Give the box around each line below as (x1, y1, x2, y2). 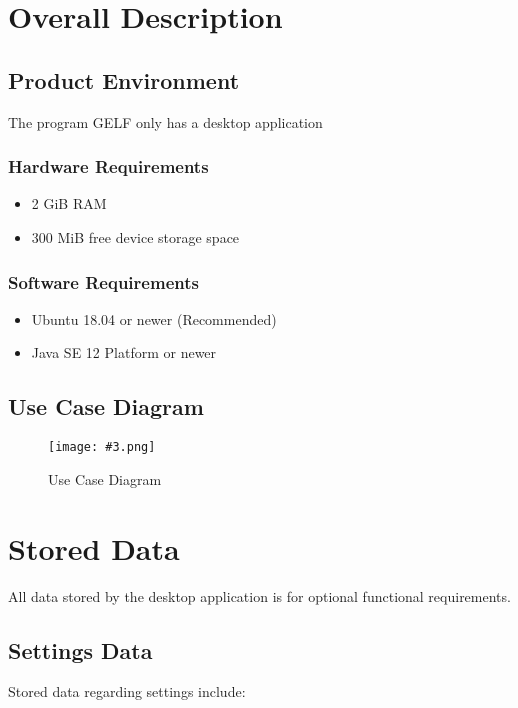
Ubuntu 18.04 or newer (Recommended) (31, 308, 277, 329)
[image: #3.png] (48, 440, 156, 455)
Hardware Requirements (8, 154, 209, 179)
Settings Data (8, 634, 153, 665)
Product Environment (8, 64, 240, 95)
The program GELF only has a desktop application (8, 111, 323, 132)
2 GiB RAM (31, 193, 107, 214)
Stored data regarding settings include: (8, 681, 246, 702)
